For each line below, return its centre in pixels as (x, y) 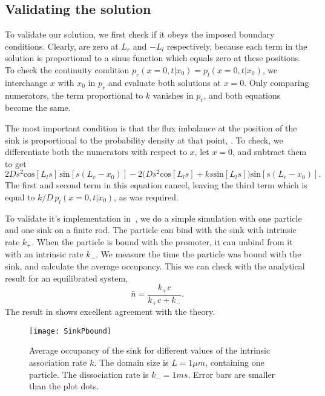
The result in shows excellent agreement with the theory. (110, 312)
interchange (26, 82)
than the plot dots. (64, 386)
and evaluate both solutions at (164, 82)
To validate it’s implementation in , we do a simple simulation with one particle (153, 218)
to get (16, 163)
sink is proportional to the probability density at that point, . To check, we (144, 140)
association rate (58, 362)
